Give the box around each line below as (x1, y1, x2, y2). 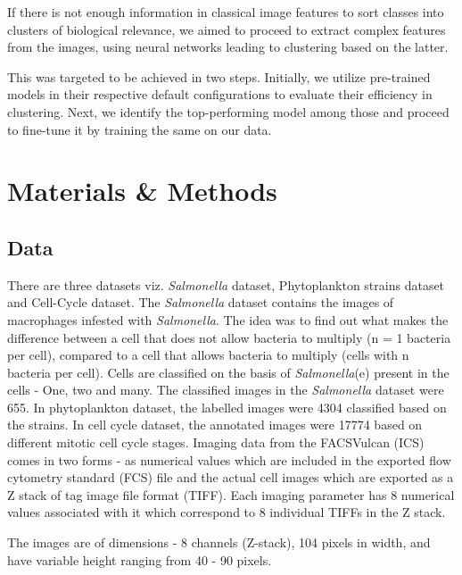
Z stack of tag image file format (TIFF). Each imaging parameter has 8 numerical (7, 485, 455, 504)
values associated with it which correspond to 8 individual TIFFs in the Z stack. (7, 503, 446, 521)
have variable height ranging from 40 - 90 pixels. (7, 550, 272, 569)
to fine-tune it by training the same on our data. (7, 120, 272, 138)
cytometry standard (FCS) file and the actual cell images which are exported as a (7, 468, 454, 487)
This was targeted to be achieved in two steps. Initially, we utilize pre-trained (7, 67, 431, 86)
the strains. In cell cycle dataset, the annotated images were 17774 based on (7, 415, 423, 434)
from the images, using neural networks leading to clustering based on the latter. (7, 37, 449, 56)
